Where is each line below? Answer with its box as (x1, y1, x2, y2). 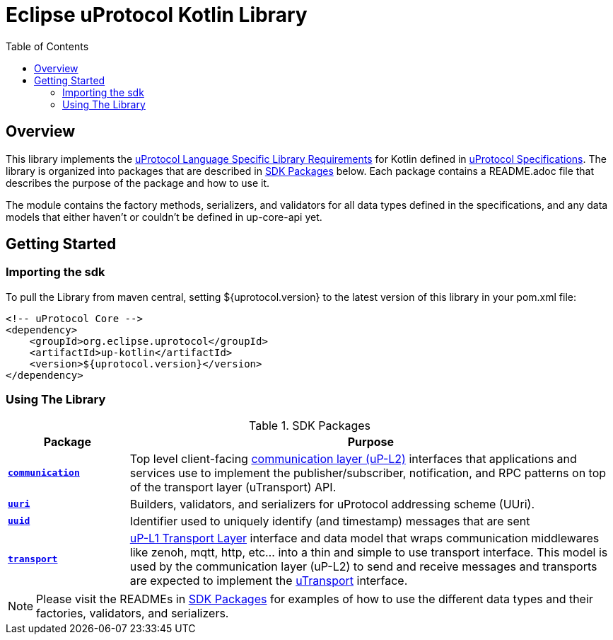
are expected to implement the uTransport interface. (129, 573, 408, 588)
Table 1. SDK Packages (248, 418, 370, 433)
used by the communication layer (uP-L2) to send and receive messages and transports (129, 559, 597, 573)
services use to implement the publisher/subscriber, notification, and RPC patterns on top (129, 465, 607, 480)
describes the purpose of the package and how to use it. (6, 176, 270, 189)
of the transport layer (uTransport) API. (129, 479, 337, 494)
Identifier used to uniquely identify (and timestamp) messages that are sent (129, 513, 530, 528)
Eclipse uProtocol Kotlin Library (6, 3, 308, 27)
